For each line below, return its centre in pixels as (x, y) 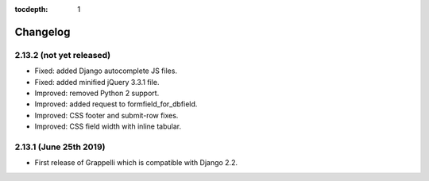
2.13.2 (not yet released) (63, 55)
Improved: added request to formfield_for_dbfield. (116, 104)
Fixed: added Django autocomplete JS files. (106, 71)
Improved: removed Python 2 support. (97, 93)
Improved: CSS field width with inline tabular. (108, 126)
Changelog (43, 32)
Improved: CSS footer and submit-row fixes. (106, 115)
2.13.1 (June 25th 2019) (60, 147)
